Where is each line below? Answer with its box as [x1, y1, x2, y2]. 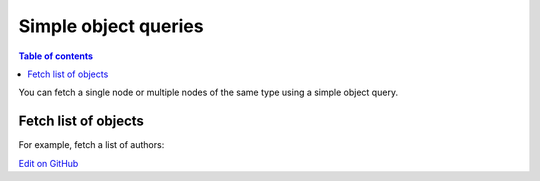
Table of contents [18, 50, 94, 62]
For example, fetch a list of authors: [18, 139, 165, 151]
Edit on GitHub [18, 157, 79, 169]
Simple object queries [18, 15, 204, 37]
